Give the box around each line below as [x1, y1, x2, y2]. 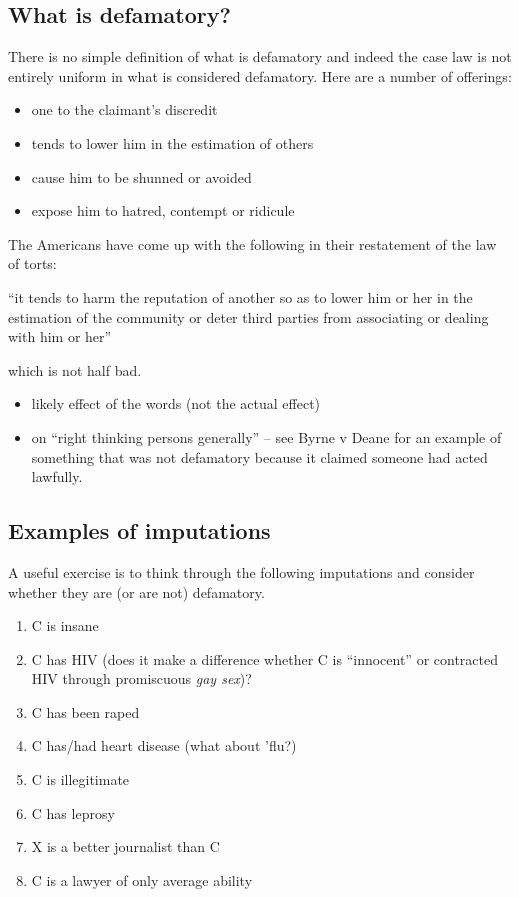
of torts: [8, 253, 57, 274]
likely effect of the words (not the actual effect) [31, 393, 321, 414]
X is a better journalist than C [31, 836, 220, 857]
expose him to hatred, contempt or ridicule [31, 200, 295, 221]
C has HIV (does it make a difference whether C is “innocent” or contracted [31, 648, 498, 669]
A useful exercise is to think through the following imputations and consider [8, 561, 475, 582]
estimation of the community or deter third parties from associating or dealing [8, 306, 489, 327]
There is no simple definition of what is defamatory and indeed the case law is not [8, 46, 512, 67]
